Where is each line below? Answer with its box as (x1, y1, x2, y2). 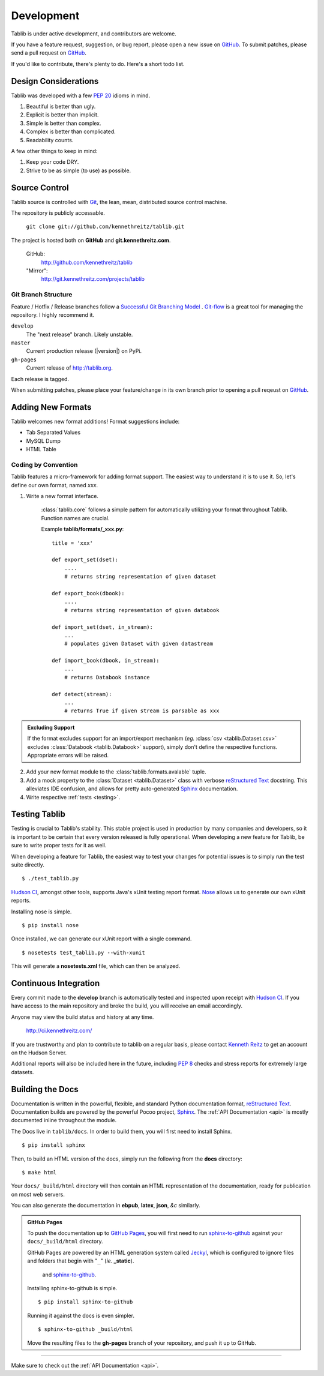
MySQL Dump (26, 437, 61, 444)
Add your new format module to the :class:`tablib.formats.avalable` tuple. (26, 768, 206, 775)
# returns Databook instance (64, 674, 150, 680)
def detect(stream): (52, 691, 112, 697)
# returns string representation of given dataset (64, 573, 217, 580)
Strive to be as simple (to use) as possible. (26, 167, 131, 174)
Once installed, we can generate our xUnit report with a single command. (11, 935, 192, 942)
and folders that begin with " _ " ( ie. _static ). (27, 1257, 134, 1264)
